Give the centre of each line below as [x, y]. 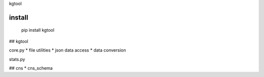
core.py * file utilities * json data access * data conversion [67, 50]
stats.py [17, 59]
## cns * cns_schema [31, 68]
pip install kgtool [38, 30]
